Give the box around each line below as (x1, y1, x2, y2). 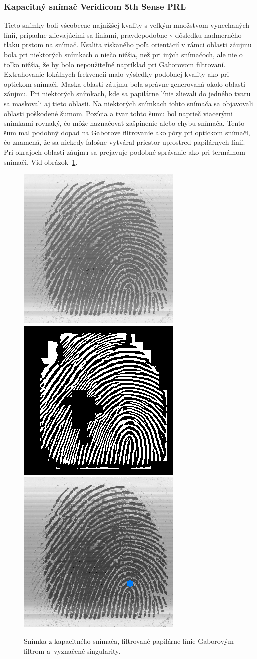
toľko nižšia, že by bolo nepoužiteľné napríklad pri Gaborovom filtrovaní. (4, 59, 226, 69)
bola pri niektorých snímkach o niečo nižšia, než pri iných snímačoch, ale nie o (4, 49, 243, 59)
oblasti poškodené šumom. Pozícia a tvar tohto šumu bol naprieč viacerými (4, 108, 233, 118)
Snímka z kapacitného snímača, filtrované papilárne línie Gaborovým (24, 635, 234, 646)
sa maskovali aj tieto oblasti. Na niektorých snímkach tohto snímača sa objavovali (4, 98, 253, 108)
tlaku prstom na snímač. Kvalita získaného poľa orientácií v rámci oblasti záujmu (4, 39, 252, 50)
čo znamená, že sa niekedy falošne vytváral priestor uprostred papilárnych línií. (4, 137, 245, 147)
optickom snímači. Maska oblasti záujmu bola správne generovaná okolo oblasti (4, 78, 246, 89)
